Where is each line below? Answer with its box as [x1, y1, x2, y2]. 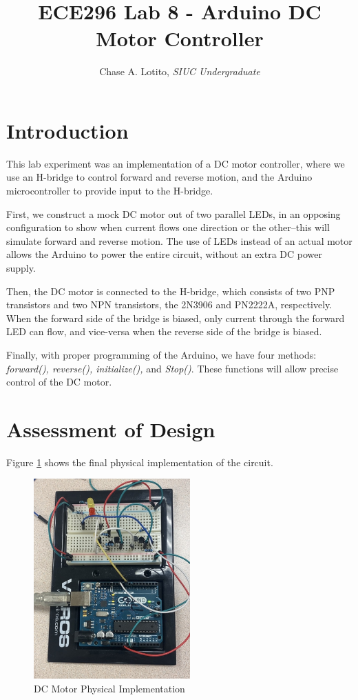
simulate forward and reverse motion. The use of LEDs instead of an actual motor [6, 233, 352, 248]
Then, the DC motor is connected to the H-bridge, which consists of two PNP [6, 283, 335, 298]
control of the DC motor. [6, 374, 112, 389]
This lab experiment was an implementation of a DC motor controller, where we [6, 156, 345, 170]
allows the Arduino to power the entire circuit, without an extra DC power [6, 247, 323, 261]
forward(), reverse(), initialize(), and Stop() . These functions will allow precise [6, 361, 339, 375]
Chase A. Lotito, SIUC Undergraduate [99, 64, 260, 79]
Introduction [6, 116, 129, 144]
